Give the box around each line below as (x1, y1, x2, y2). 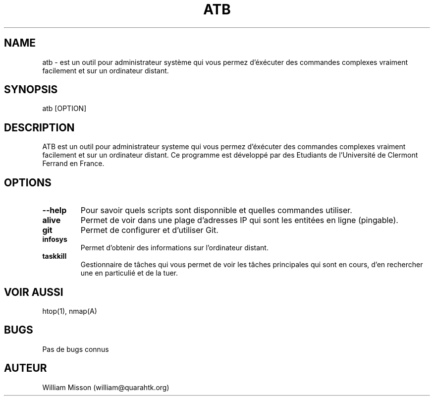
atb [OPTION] (42, 104, 87, 113)
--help (42, 205, 67, 216)
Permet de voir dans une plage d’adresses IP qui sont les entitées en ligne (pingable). (80, 215, 398, 226)
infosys (42, 235, 67, 244)
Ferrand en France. (42, 159, 105, 168)
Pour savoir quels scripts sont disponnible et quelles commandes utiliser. (80, 205, 352, 216)
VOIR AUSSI (4, 286, 63, 298)
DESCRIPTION (4, 121, 75, 134)
